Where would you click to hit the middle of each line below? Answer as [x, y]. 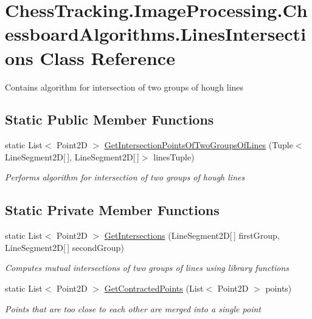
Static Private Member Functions [112, 210]
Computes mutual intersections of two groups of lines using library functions [147, 268]
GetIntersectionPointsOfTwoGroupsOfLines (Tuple [199, 145]
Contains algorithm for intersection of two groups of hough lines [124, 87]
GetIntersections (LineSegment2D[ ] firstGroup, [192, 235]
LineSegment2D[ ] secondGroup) [64, 247]
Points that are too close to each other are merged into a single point [133, 308]
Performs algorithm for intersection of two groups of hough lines [125, 177]
